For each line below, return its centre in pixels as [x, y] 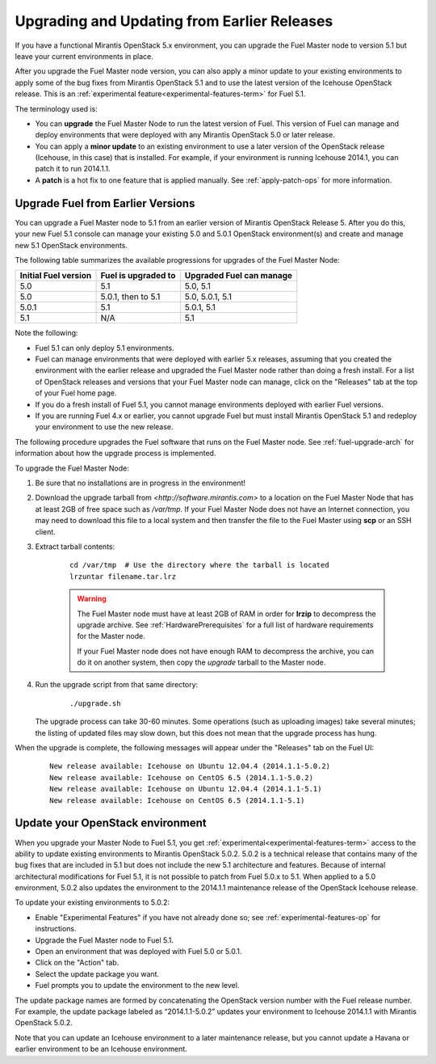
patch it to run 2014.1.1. [73, 169]
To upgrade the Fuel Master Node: [72, 468]
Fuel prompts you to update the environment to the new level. [137, 986]
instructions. [56, 929]
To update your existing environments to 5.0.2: [92, 902]
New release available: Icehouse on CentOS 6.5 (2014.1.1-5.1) [177, 800]
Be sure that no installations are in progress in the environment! [140, 483]
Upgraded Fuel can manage [239, 276]
